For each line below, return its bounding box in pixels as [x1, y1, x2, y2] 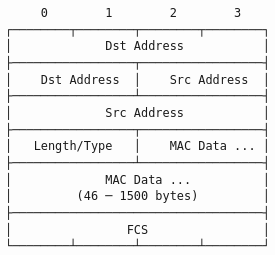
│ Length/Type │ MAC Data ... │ [5, 139, 270, 154]
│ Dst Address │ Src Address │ [5, 72, 270, 87]
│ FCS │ [5, 222, 270, 237]
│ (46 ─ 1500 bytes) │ [5, 189, 270, 204]
